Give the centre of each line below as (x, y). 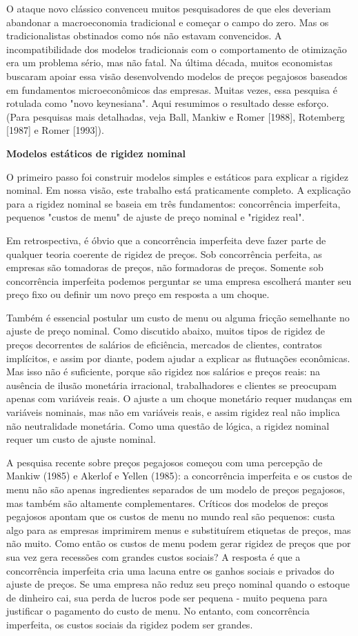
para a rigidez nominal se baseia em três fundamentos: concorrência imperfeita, (173, 203)
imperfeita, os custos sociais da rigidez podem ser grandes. (130, 624)
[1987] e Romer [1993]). (55, 130)
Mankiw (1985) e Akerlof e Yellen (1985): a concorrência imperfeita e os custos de (179, 476)
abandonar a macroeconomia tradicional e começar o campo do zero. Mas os (168, 22)
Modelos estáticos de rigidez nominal (96, 153)
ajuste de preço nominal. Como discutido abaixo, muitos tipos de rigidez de (166, 331)
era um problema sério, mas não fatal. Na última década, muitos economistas (169, 62)
